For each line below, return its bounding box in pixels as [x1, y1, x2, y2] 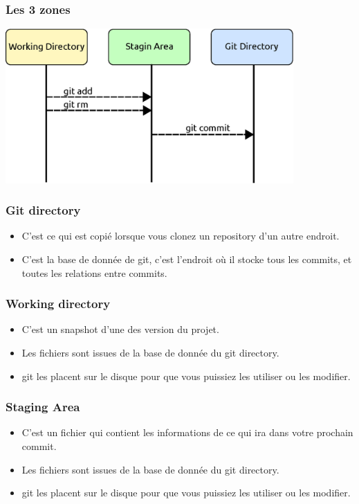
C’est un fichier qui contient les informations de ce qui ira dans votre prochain [21, 425, 353, 440]
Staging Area [6, 398, 80, 415]
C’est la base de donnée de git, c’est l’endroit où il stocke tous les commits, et [21, 251, 352, 266]
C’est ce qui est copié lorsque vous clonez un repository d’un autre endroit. [21, 228, 340, 243]
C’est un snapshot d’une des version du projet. [21, 322, 219, 336]
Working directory [6, 295, 111, 312]
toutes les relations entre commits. [21, 265, 167, 280]
